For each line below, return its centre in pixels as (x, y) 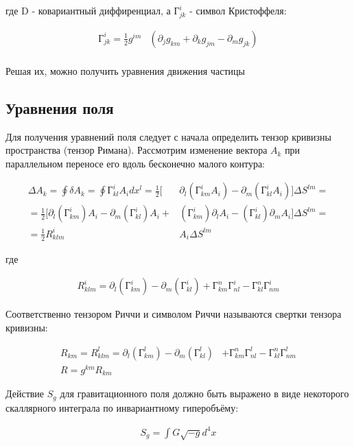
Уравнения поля (60, 107)
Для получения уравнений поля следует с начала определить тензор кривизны (169, 136)
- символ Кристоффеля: (238, 10)
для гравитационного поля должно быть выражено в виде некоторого (204, 394)
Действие (25, 394)
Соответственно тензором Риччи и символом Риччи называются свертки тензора (174, 314)
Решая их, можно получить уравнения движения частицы (125, 70)
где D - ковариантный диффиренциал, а (88, 10)
